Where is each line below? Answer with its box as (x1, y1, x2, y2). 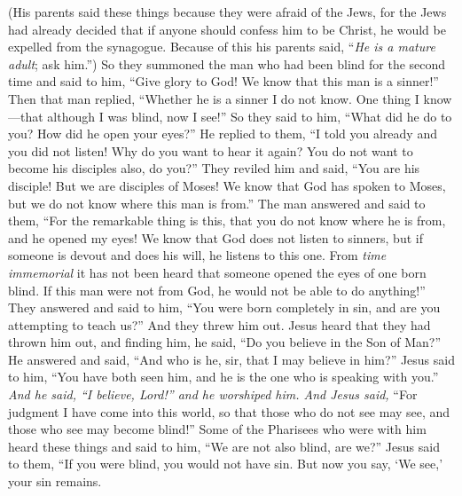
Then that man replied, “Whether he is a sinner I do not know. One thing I (8, 89, 419, 107)
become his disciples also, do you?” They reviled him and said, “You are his (8, 159, 420, 177)
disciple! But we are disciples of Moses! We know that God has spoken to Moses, (8, 176, 446, 194)
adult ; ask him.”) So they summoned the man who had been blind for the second (8, 54, 446, 73)
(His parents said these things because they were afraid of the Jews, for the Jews (8, 3, 447, 20)
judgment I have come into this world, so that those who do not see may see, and (8, 402, 450, 421)
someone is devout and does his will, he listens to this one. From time (8, 246, 387, 264)
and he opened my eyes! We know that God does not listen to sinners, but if (8, 228, 423, 247)
